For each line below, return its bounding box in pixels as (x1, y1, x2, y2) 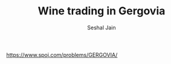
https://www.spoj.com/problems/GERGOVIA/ (6, 51, 118, 58)
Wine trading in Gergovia (37, 4, 166, 18)
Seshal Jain (87, 24, 116, 31)
